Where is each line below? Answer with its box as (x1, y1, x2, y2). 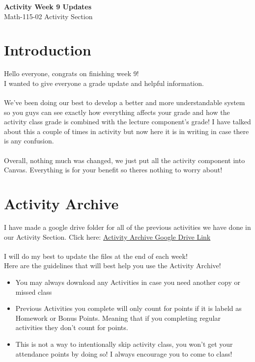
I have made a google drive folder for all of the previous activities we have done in (4, 222, 251, 232)
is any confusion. (4, 136, 54, 146)
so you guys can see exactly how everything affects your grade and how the (4, 107, 230, 117)
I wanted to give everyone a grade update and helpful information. (4, 78, 204, 88)
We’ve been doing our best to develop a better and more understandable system (4, 97, 245, 108)
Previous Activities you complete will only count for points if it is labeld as (15, 303, 242, 313)
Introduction (4, 40, 91, 60)
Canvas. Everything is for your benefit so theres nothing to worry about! (4, 165, 223, 175)
